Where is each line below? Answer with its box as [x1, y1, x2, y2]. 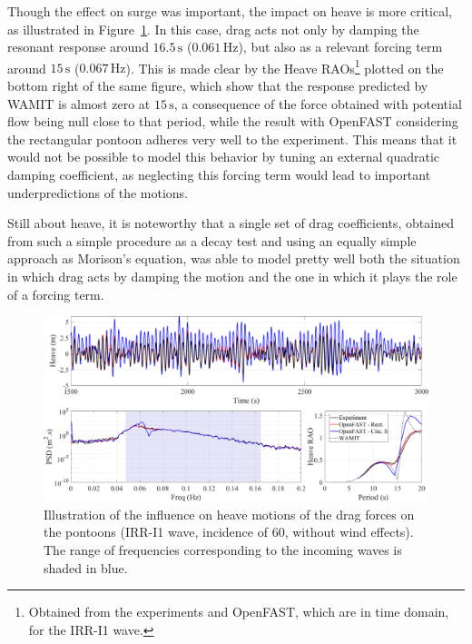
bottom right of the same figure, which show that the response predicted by [7, 76, 428, 95]
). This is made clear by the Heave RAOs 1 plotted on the [125, 55, 444, 77]
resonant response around [7, 37, 149, 56]
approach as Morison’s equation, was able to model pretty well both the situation [7, 249, 460, 268]
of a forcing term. [7, 284, 104, 303]
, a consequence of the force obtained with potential [173, 94, 462, 113]
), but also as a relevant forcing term [238, 37, 443, 56]
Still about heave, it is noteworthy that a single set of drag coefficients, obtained [7, 213, 454, 233]
